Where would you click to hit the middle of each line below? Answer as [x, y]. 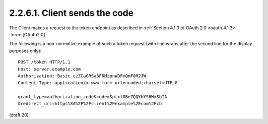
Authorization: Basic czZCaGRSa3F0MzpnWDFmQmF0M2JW [82, 76]
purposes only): [25, 51]
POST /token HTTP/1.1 [44, 62]
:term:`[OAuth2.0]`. [29, 34]
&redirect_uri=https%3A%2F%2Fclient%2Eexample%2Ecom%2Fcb [90, 104]
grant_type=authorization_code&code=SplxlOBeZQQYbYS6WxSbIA [93, 97]
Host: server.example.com [50, 69]
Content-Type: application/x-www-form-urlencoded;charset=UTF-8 [98, 83]
